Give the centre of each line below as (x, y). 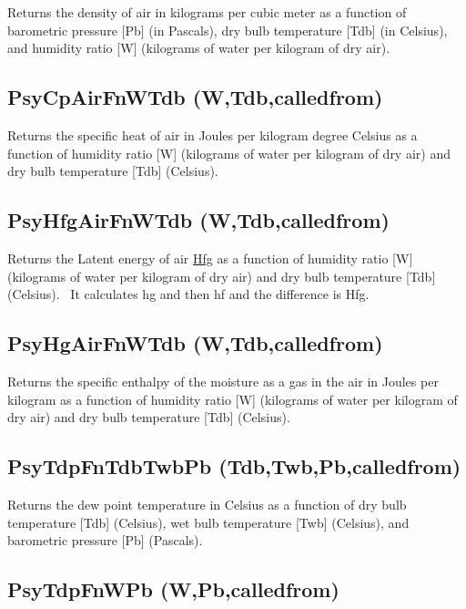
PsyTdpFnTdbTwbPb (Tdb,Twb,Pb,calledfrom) (234, 466)
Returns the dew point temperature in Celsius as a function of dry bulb (207, 504)
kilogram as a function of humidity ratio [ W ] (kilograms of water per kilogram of (233, 399)
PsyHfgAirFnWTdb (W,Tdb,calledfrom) (198, 220)
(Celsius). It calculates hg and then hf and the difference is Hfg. (188, 294)
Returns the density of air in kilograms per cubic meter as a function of (207, 12)
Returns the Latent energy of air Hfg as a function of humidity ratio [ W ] (210, 258)
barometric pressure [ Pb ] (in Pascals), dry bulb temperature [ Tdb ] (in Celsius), (228, 30)
